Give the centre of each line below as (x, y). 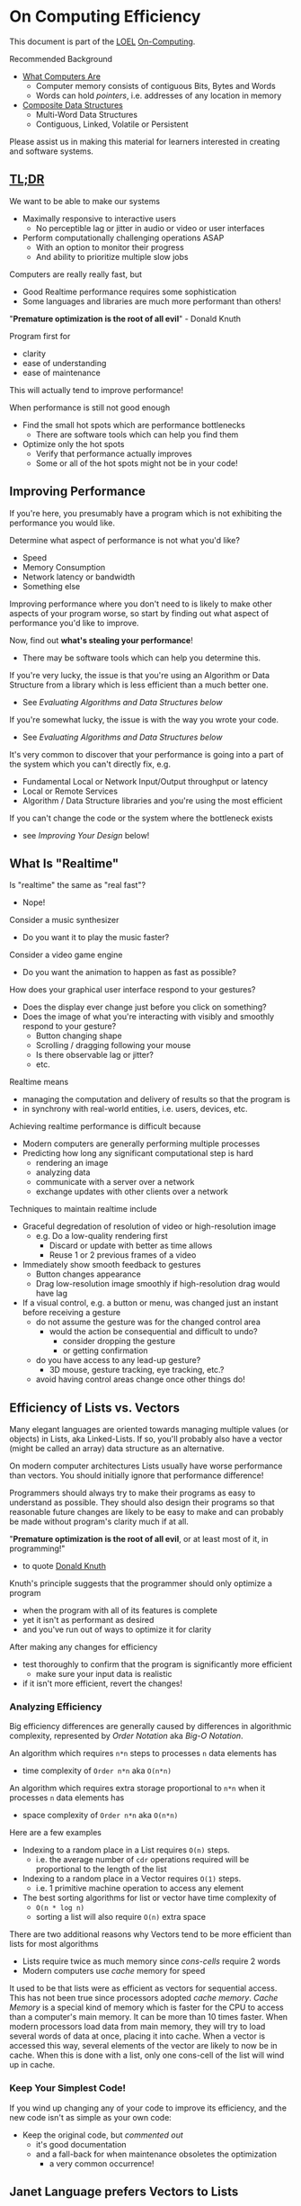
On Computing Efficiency (105, 17)
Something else (51, 586)
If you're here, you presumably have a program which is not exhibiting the (146, 513)
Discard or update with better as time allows (131, 1246)
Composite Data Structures (72, 104)
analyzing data (63, 1172)
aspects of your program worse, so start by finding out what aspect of (139, 613)
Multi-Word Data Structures (86, 114)
